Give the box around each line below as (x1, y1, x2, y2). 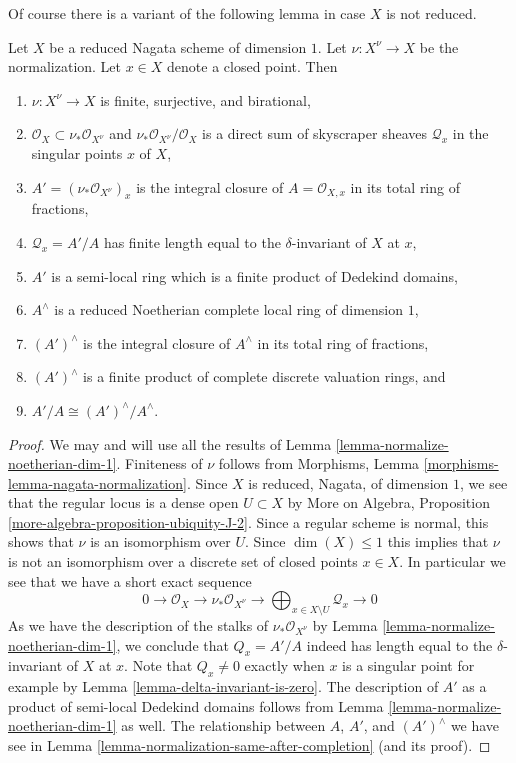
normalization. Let (8, 56, 122, 77)
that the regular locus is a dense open (8, 492, 239, 513)
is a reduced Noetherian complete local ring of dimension (54, 299, 403, 320)
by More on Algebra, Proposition (287, 492, 490, 513)
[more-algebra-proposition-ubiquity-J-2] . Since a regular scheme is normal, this (8, 511, 489, 532)
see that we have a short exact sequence (8, 570, 252, 591)
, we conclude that (116, 634, 229, 655)
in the (452, 123, 489, 144)
